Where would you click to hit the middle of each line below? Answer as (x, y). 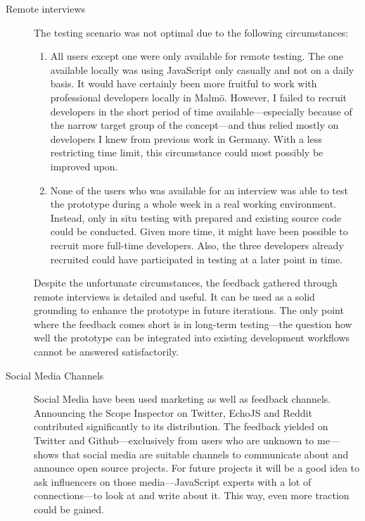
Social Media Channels (55, 375)
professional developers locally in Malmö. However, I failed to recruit (198, 97)
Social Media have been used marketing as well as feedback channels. (182, 399)
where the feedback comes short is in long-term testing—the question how (193, 324)
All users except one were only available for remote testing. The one (197, 56)
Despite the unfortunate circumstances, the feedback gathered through (186, 283)
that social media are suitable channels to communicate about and (205, 454)
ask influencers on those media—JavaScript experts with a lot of (173, 481)
